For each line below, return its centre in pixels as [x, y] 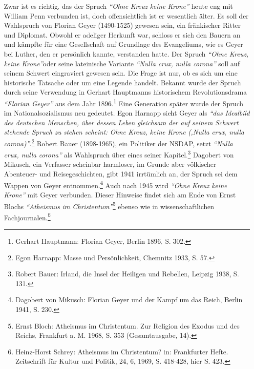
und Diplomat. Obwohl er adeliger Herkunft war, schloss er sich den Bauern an [122, 34]
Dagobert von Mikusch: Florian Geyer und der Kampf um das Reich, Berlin [129, 300]
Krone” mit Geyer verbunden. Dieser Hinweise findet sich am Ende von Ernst [120, 194]
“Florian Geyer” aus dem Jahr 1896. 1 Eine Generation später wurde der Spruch [124, 102]
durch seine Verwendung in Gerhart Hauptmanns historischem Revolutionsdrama [126, 92]
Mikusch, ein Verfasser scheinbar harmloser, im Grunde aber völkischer [110, 164]
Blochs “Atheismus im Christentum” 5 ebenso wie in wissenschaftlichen [109, 205]
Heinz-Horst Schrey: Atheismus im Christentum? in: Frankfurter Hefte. [122, 351]
